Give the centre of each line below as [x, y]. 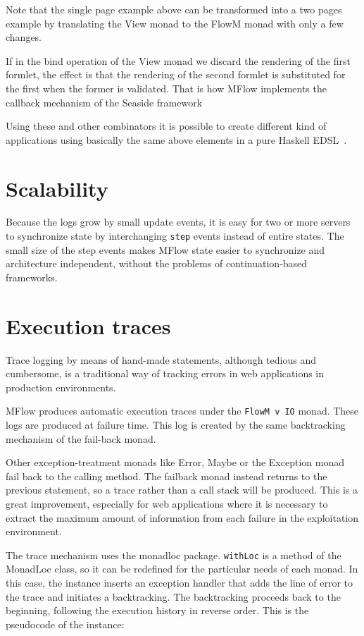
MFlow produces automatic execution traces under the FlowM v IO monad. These [182, 411]
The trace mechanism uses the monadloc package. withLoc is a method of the [174, 555]
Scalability [57, 188]
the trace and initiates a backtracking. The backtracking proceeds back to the [173, 596]
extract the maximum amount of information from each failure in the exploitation [182, 517]
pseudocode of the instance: [65, 624]
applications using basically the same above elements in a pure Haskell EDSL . [176, 139]
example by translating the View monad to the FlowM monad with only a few [175, 23]
